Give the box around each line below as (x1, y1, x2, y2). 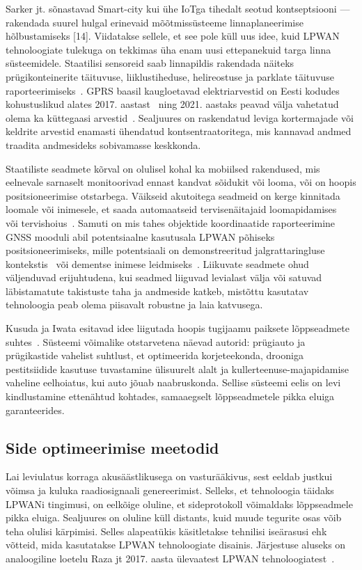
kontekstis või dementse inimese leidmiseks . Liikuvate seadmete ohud (6, 256, 309, 271)
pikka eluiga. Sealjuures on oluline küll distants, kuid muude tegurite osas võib (6, 510, 342, 525)
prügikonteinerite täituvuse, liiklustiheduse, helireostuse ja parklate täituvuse (6, 69, 335, 84)
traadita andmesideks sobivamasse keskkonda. (6, 137, 201, 152)
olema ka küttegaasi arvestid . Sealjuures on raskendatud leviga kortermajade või (6, 110, 354, 125)
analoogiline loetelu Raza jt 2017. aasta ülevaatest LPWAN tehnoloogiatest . (6, 551, 335, 565)
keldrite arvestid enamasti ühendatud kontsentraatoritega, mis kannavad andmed (6, 124, 352, 138)
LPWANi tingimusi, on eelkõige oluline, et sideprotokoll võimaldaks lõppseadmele (6, 496, 353, 511)
